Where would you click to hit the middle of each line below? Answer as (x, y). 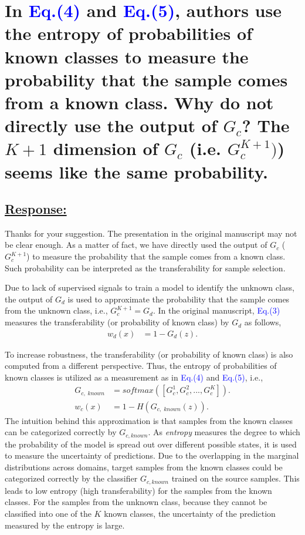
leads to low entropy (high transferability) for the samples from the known (138, 490)
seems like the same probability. (136, 171)
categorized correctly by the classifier (71, 478)
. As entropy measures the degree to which (224, 432)
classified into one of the (48, 513)
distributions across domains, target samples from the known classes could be (144, 467)
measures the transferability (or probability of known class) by (117, 322)
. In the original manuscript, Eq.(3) (216, 310)
